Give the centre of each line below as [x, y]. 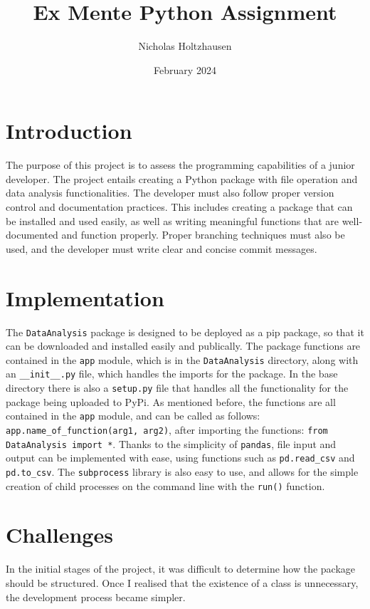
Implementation [85, 297]
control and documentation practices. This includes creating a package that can [179, 207]
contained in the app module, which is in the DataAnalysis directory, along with [182, 359]
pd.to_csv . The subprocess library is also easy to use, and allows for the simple [182, 471]
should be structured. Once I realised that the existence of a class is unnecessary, [182, 583]
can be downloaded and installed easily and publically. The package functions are [183, 346]
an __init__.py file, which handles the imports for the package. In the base [172, 374]
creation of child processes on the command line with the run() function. [165, 485]
